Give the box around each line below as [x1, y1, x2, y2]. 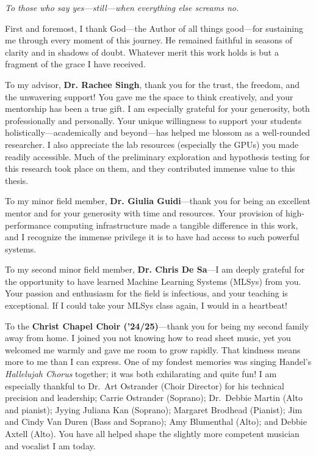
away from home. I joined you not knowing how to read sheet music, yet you [5, 331, 291, 344]
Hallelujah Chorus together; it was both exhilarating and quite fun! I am [5, 367, 277, 380]
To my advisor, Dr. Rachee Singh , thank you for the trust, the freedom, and [5, 78, 300, 90]
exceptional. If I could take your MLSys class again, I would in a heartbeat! [5, 299, 287, 312]
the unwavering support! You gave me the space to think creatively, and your [5, 90, 293, 103]
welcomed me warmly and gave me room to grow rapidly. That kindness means [5, 343, 301, 356]
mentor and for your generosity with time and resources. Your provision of [5, 206, 283, 219]
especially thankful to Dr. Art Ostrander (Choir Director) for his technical [5, 379, 284, 392]
